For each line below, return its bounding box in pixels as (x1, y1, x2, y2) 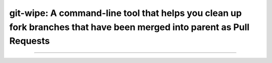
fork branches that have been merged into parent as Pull (9, 21, 250, 32)
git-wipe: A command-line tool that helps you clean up (9, 7, 242, 18)
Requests (9, 35, 50, 47)
